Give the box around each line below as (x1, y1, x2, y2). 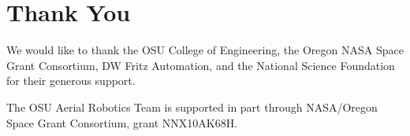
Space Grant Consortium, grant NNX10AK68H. (6, 114, 238, 130)
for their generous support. (6, 72, 136, 89)
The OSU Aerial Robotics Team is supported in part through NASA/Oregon (6, 98, 378, 115)
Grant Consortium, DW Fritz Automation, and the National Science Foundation (6, 57, 395, 73)
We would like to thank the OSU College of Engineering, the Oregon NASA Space (6, 42, 404, 58)
